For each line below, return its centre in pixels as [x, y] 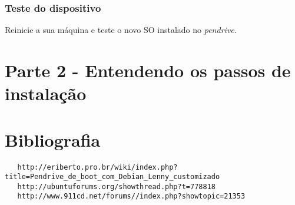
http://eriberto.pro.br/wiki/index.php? [97, 167]
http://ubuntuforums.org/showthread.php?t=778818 [116, 186]
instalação [46, 93]
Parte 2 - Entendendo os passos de [148, 70]
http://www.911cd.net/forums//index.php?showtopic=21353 [131, 196]
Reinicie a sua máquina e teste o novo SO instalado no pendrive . [121, 30]
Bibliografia [53, 139]
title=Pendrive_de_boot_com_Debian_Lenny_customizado [112, 177]
